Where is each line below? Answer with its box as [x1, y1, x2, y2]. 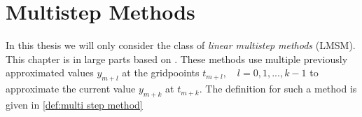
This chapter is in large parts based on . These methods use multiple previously [6, 51, 348, 66]
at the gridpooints [122, 65, 200, 80]
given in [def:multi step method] [6, 97, 143, 111]
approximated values [6, 65, 94, 80]
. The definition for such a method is [199, 81, 357, 96]
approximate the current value [6, 81, 136, 96]
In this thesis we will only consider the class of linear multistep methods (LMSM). [6, 38, 356, 53]
